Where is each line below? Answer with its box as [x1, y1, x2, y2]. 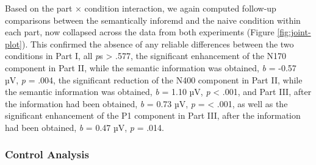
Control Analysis [5, 147, 89, 162]
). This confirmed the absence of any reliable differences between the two [22, 37, 294, 50]
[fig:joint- [277, 26, 311, 38]
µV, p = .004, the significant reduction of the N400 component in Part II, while [5, 73, 303, 86]
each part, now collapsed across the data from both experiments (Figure [5, 26, 275, 38]
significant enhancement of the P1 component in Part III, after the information [5, 109, 301, 122]
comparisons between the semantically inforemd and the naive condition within [5, 13, 301, 26]
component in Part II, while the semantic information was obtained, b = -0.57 [5, 61, 296, 74]
